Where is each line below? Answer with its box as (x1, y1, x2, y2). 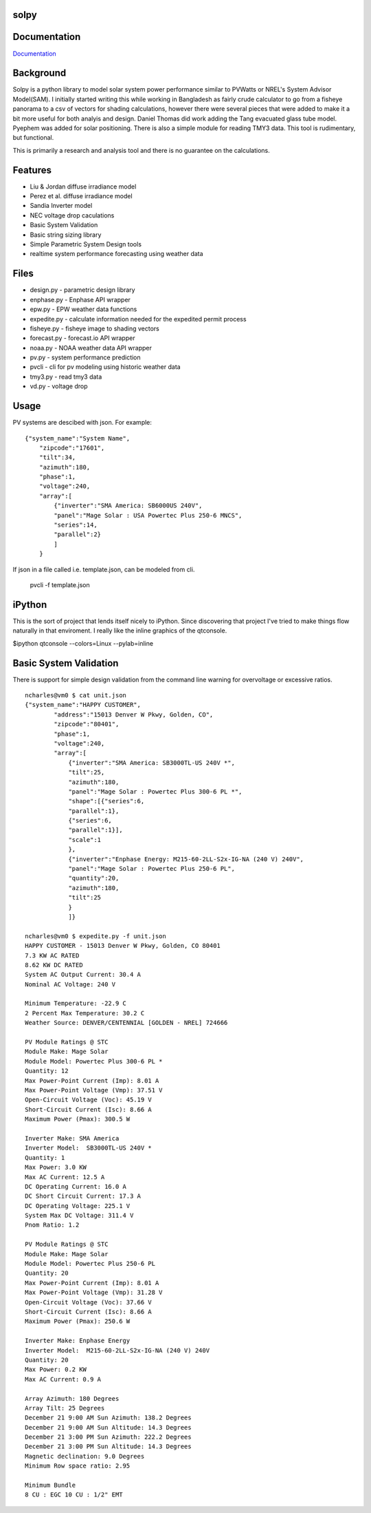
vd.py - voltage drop (30, 382, 89, 390)
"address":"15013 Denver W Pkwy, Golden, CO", (54, 710, 214, 719)
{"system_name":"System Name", (25, 434, 131, 442)
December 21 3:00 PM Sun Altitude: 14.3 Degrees (25, 1443, 192, 1450)
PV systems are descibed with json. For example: (12, 419, 153, 427)
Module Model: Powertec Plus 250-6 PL (25, 1260, 156, 1268)
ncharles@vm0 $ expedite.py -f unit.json (25, 932, 166, 940)
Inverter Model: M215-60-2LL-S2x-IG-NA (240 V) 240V (25, 1346, 210, 1354)
